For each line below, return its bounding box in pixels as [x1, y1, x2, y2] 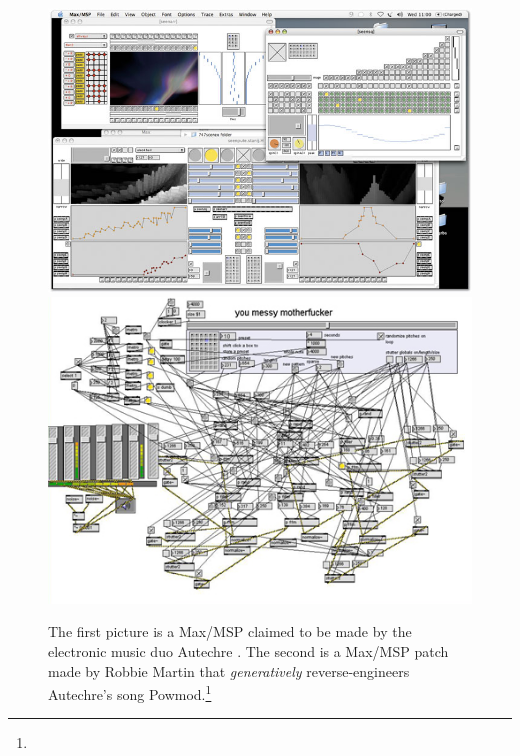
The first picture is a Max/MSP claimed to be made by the [48, 621, 412, 642]
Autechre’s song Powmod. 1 [48, 681, 212, 704]
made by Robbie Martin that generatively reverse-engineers [48, 660, 410, 681]
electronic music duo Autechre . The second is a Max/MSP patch [48, 640, 449, 661]
